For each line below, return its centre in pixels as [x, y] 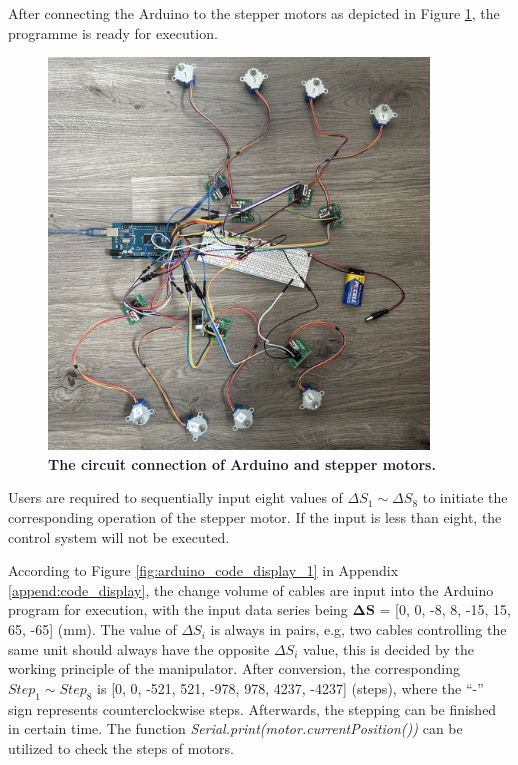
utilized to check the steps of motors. [121, 747]
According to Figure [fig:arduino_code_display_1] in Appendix [203, 570]
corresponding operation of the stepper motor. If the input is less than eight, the [255, 517]
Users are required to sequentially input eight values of [175, 497]
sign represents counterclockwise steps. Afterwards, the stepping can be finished [252, 708]
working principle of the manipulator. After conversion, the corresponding [234, 668]
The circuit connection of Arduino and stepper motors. [242, 463]
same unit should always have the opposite [139, 648]
